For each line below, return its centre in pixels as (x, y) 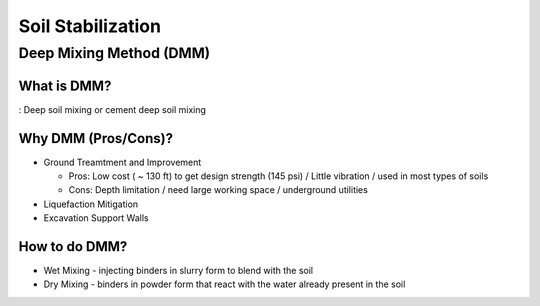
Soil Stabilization (90, 26)
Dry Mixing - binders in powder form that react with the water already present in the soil (224, 284)
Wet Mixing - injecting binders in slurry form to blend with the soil (178, 271)
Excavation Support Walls (96, 218)
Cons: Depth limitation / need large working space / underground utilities (218, 190)
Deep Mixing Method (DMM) (114, 53)
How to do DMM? (73, 246)
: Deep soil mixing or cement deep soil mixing (112, 109)
